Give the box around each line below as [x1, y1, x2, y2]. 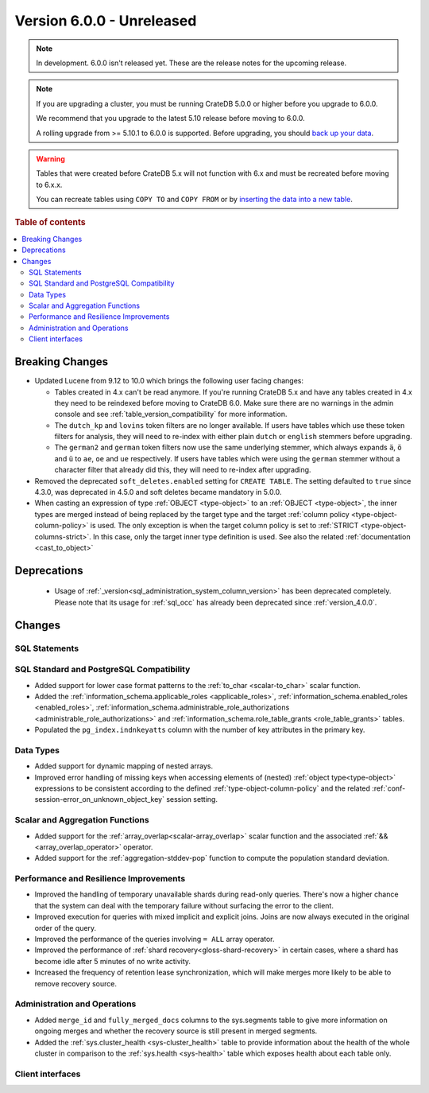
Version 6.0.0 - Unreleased [14, 12, 197, 29]
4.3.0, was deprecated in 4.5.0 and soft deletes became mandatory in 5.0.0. [34, 488, 282, 497]
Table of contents [14, 217, 87, 228]
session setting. [165, 795, 218, 804]
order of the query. [34, 923, 97, 932]
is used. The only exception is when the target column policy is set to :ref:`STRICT [90, 521, 359, 531]
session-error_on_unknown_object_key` [34, 795, 164, 804]
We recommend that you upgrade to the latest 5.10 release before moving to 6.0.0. [36, 114, 305, 123]
